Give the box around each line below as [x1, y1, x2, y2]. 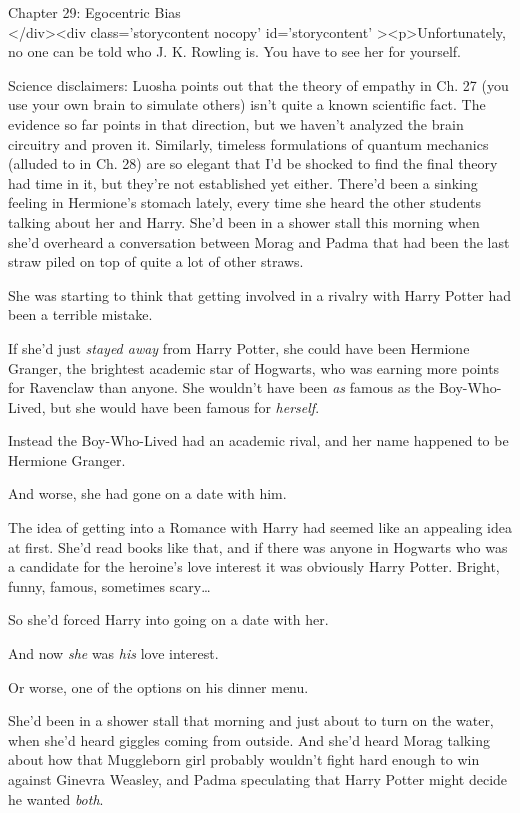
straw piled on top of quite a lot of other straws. [8, 251, 304, 272]
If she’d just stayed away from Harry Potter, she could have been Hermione [8, 337, 470, 358]
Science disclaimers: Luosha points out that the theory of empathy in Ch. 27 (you [8, 74, 509, 95]
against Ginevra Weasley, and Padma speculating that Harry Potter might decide [8, 769, 508, 789]
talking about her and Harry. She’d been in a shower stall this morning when [8, 211, 480, 232]
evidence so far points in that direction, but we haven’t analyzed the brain [8, 113, 464, 134]
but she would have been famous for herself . [50, 396, 320, 417]
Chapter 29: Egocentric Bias [8, 2, 181, 22]
